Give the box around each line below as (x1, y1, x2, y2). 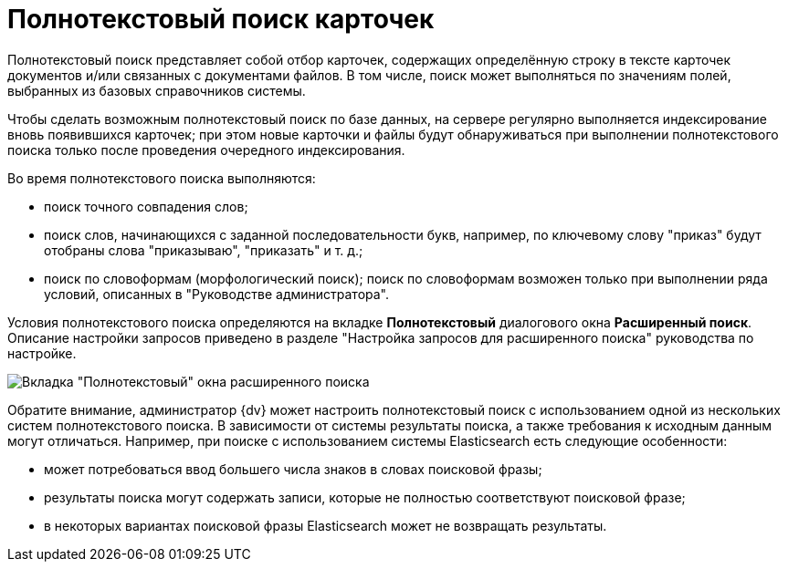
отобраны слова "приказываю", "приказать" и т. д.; (44, 242, 363, 258)
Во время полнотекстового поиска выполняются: (7, 170, 316, 186)
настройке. (7, 345, 77, 361)
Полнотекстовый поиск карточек (7, 4, 435, 35)
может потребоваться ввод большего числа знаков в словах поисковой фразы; (44, 460, 542, 477)
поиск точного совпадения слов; (44, 198, 248, 214)
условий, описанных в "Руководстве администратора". (44, 285, 390, 302)
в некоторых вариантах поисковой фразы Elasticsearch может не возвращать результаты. (44, 517, 607, 533)
